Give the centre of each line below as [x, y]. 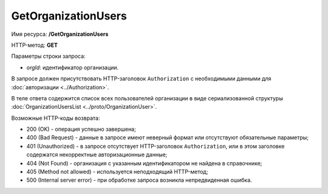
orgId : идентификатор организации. [73, 68]
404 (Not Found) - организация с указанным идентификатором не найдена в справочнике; [144, 163]
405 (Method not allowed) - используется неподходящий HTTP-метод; [117, 172]
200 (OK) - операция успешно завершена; [81, 129]
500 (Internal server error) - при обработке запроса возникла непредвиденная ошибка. [139, 180]
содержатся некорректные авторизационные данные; [97, 154]
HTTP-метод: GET [34, 45]
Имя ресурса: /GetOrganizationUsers [60, 34]
